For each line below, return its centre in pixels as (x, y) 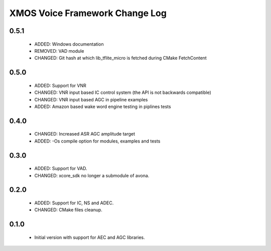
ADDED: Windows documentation (69, 44)
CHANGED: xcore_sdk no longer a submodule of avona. (92, 175)
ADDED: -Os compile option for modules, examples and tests (97, 141)
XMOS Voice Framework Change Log (88, 13)
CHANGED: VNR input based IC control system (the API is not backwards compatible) (123, 92)
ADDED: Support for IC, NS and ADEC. (74, 203)
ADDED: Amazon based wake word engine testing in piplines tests (103, 106)
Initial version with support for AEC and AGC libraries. (90, 237)
